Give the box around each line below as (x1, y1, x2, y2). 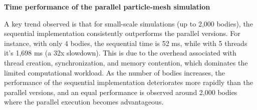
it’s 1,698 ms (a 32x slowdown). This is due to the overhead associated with (4, 47, 236, 58)
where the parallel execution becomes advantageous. (4, 96, 164, 107)
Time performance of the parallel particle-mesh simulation (4, 1, 210, 11)
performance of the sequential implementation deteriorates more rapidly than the (4, 77, 253, 87)
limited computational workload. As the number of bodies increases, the (4, 67, 225, 77)
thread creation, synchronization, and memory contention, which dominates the (4, 57, 248, 67)
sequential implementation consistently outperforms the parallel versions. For (4, 28, 240, 38)
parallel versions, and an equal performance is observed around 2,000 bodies (4, 86, 237, 97)
